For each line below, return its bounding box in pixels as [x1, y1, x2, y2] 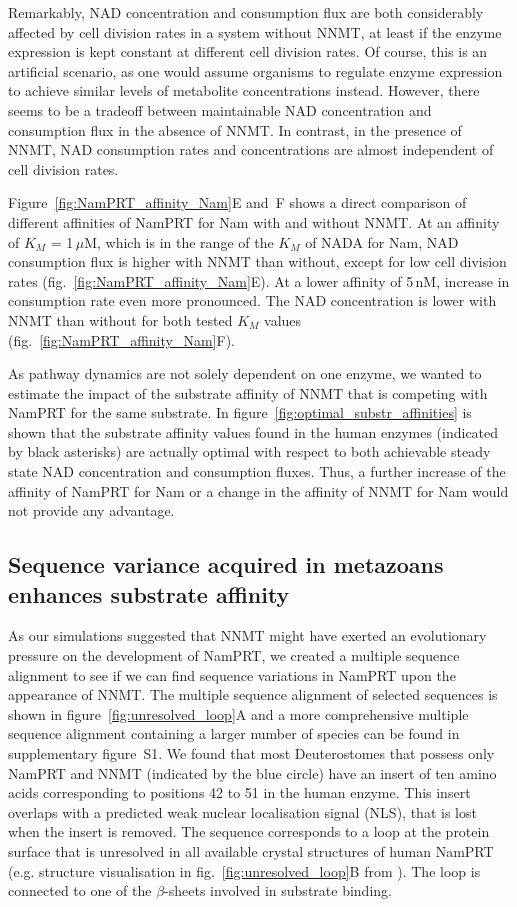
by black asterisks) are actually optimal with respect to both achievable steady [8, 441, 491, 462]
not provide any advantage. [8, 500, 175, 521]
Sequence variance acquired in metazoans [8, 549, 444, 580]
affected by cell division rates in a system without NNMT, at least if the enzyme [8, 21, 502, 42]
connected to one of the [8, 880, 152, 901]
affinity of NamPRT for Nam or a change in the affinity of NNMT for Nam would [8, 480, 509, 501]
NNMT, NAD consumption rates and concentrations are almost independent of [8, 139, 494, 160]
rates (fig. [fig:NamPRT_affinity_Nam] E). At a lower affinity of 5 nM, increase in [8, 270, 510, 291]
